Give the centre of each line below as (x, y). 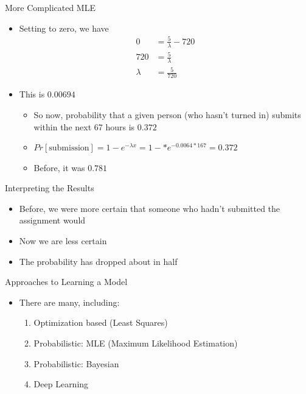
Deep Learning (61, 384)
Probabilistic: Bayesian (76, 363)
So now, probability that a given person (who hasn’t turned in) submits (167, 114)
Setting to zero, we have (64, 28)
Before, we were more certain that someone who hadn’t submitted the (150, 208)
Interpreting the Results (50, 188)
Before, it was (59, 167)
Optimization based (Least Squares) (101, 322)
